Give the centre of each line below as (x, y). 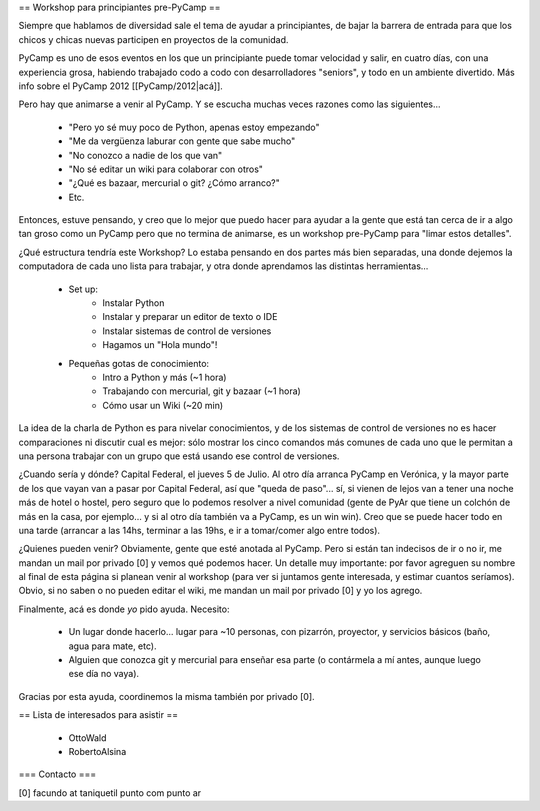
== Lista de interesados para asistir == (98, 715)
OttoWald (87, 737)
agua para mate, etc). (112, 646)
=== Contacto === (57, 774)
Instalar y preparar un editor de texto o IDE (190, 317)
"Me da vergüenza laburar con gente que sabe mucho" (182, 141)
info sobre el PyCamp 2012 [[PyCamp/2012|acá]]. (121, 86)
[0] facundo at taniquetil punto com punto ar (110, 792)
